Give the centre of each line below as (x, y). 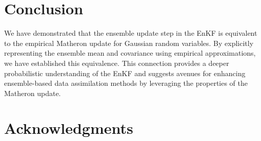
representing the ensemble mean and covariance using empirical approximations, (130, 53)
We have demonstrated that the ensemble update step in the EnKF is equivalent (131, 33)
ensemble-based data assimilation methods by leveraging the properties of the (126, 83)
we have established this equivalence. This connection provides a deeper (117, 63)
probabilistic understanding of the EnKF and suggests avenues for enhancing (125, 73)
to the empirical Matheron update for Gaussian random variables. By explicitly (129, 43)
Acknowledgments (69, 128)
